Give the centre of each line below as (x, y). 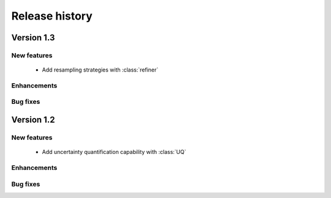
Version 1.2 (33, 120)
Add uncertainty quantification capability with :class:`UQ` (114, 152)
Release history (52, 16)
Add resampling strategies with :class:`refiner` (100, 70)
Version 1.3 (33, 38)
